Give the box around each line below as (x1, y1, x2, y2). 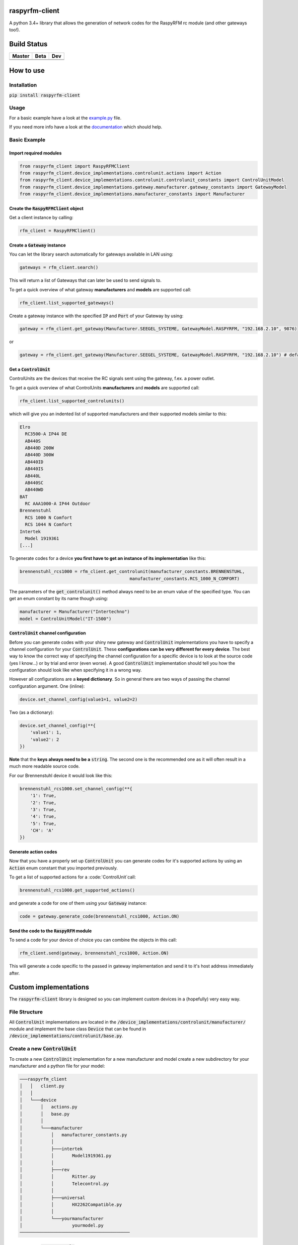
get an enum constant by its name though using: (9, 596, 108, 602)
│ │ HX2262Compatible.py (19, 1202, 122, 1207)
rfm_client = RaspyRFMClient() (19, 228, 96, 234)
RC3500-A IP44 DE (25, 431, 67, 437)
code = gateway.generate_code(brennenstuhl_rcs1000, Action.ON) (19, 914, 180, 919)
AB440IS (25, 466, 44, 472)
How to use (9, 66, 45, 75)
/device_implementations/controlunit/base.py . (9, 1033, 124, 1039)
